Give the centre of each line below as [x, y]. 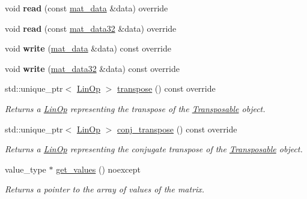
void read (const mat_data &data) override [87, 8]
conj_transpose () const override [177, 129]
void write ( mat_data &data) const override [88, 48]
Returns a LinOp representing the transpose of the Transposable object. [135, 108]
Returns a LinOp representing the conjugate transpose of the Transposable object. [154, 149]
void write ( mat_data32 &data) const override [92, 68]
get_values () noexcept [99, 169]
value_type [26, 169]
